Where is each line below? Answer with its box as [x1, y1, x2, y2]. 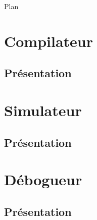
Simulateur [4, 99, 82, 120]
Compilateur [4, 30, 93, 51]
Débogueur [4, 169, 82, 190]
